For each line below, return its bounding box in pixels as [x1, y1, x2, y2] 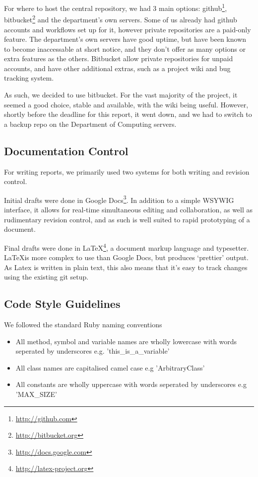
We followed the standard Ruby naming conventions [4, 319, 162, 330]
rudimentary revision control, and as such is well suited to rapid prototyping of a [4, 214, 250, 224]
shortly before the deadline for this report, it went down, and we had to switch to [4, 109, 252, 119]
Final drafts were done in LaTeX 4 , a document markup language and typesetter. [4, 241, 249, 253]
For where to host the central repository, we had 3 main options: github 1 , [4, 1, 227, 13]
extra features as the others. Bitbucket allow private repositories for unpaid [4, 53, 233, 64]
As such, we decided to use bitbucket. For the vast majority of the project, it [4, 90, 238, 100]
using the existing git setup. [4, 272, 89, 282]
